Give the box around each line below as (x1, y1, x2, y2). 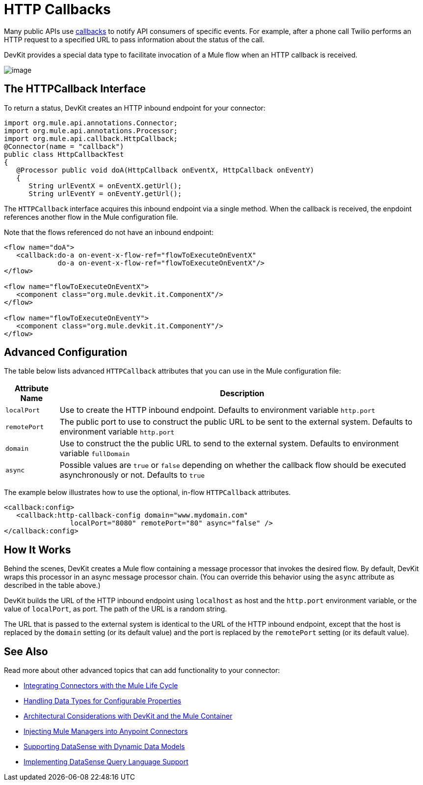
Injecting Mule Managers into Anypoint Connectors (24, 727, 188, 736)
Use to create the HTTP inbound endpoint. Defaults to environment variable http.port (59, 405, 375, 415)
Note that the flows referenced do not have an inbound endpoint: (4, 228, 214, 236)
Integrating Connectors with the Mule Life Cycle (24, 681, 178, 690)
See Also (4, 645, 48, 658)
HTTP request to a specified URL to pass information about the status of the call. (4, 35, 265, 44)
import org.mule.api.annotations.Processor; (4, 126, 178, 135)
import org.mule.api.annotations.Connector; (4, 118, 178, 127)
